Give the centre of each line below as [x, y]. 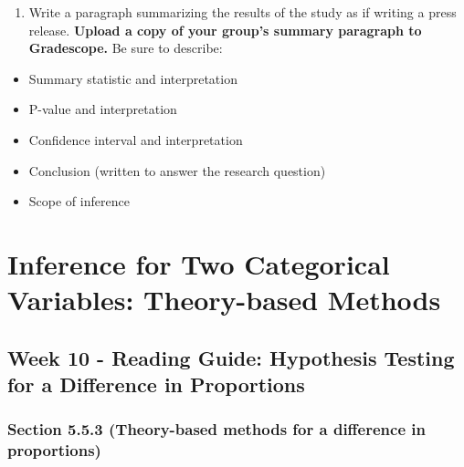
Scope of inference [79, 201]
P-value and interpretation [103, 109]
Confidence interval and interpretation [136, 139]
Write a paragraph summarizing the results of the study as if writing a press [243, 12]
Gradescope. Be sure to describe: [126, 48]
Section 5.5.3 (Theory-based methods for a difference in [216, 429]
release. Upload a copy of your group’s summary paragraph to [225, 30]
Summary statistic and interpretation [133, 78]
